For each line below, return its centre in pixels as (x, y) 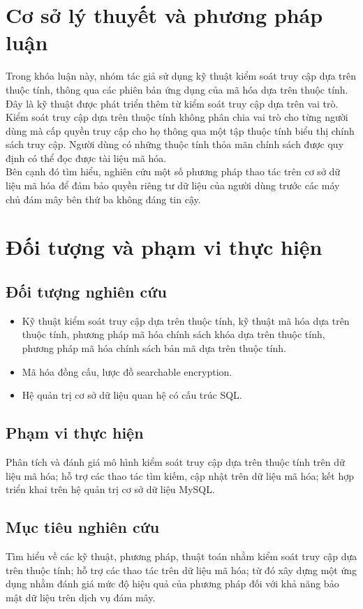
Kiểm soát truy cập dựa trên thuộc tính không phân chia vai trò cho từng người (177, 117)
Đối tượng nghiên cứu (86, 292)
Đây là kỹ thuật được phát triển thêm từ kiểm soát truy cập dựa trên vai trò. (172, 103)
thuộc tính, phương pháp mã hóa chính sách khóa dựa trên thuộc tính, (173, 334)
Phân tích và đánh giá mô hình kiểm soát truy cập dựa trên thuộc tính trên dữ (175, 462)
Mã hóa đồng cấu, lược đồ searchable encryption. (127, 371)
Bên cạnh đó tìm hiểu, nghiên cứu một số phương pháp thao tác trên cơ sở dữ (173, 171)
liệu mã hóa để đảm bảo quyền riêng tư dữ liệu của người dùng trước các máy (173, 185)
